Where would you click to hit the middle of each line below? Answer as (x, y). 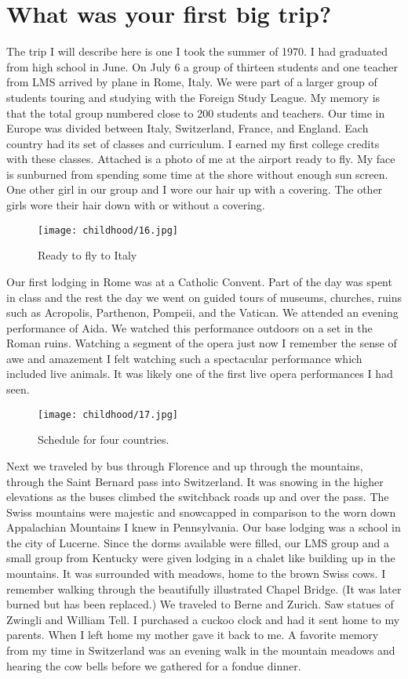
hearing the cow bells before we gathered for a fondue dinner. (154, 665)
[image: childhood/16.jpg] (108, 230)
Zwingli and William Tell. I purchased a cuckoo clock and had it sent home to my (203, 619)
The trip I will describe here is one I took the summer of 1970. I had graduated (197, 51)
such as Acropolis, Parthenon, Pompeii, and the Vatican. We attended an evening (202, 312)
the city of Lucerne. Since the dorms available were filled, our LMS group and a (198, 542)
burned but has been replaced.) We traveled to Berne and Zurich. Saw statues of (200, 604)
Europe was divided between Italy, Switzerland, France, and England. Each (188, 128)
